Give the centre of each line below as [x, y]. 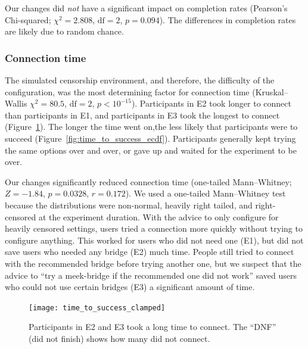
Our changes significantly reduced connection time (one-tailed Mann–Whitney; [148, 181]
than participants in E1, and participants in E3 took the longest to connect [142, 115]
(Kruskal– [270, 91]
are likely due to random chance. [64, 31]
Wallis [16, 103]
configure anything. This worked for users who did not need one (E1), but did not [154, 240]
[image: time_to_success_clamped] [97, 308]
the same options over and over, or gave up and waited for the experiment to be [151, 150]
